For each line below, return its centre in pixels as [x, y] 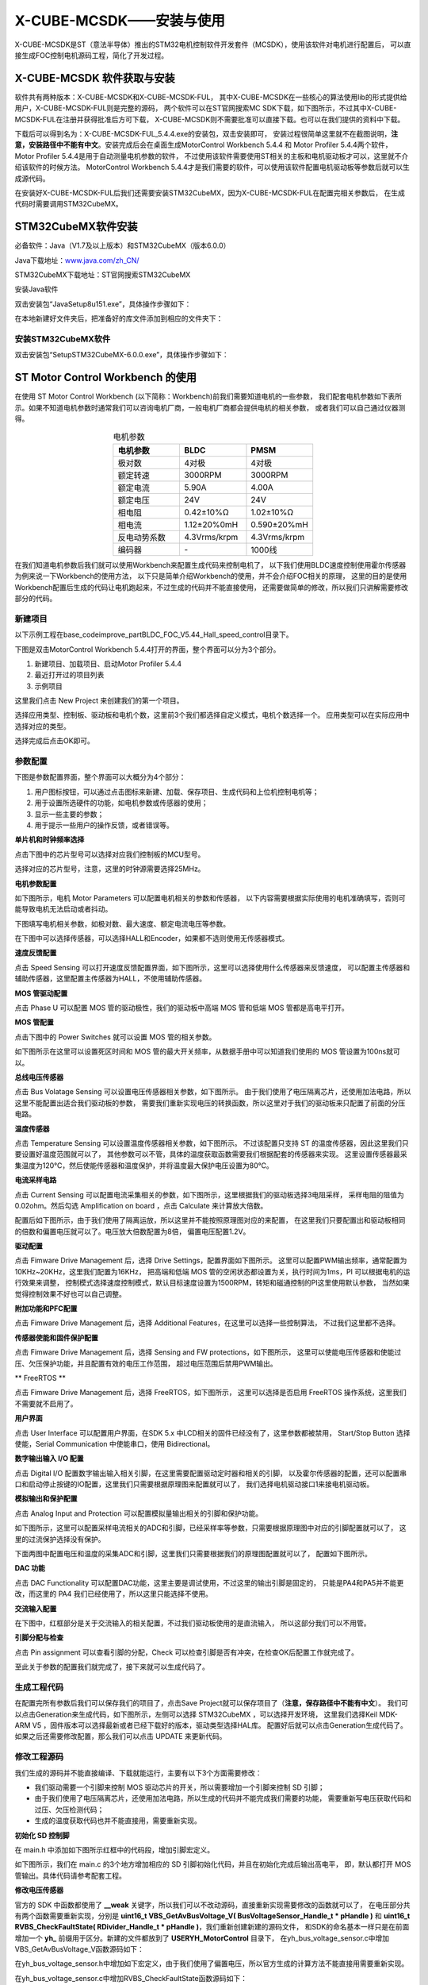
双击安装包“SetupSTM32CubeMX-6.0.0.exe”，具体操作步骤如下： [122, 355]
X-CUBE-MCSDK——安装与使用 [120, 21]
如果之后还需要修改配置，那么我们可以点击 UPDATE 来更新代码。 [120, 1736]
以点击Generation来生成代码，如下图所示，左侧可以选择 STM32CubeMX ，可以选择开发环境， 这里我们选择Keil [196, 1714]
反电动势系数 [141, 538]
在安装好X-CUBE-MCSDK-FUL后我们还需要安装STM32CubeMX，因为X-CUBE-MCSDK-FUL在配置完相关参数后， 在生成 [210, 193]
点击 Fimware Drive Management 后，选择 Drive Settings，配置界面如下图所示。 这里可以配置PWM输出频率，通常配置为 [211, 1260]
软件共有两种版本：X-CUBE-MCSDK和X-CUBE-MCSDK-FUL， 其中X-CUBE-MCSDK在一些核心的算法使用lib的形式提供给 [211, 97]
